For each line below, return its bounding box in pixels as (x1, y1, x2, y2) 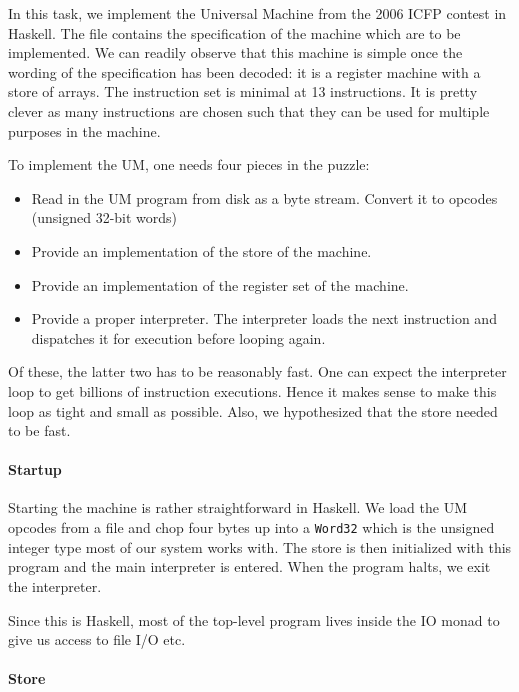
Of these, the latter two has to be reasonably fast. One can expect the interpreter (8, 361, 507, 382)
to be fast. (8, 420, 71, 441)
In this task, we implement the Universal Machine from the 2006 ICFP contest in (8, 3, 507, 23)
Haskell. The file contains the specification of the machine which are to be (8, 22, 461, 43)
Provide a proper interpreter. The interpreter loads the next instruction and (31, 308, 497, 329)
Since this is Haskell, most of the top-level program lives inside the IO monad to (8, 609, 500, 630)
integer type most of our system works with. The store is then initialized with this (8, 536, 512, 557)
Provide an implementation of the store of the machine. (31, 240, 372, 261)
